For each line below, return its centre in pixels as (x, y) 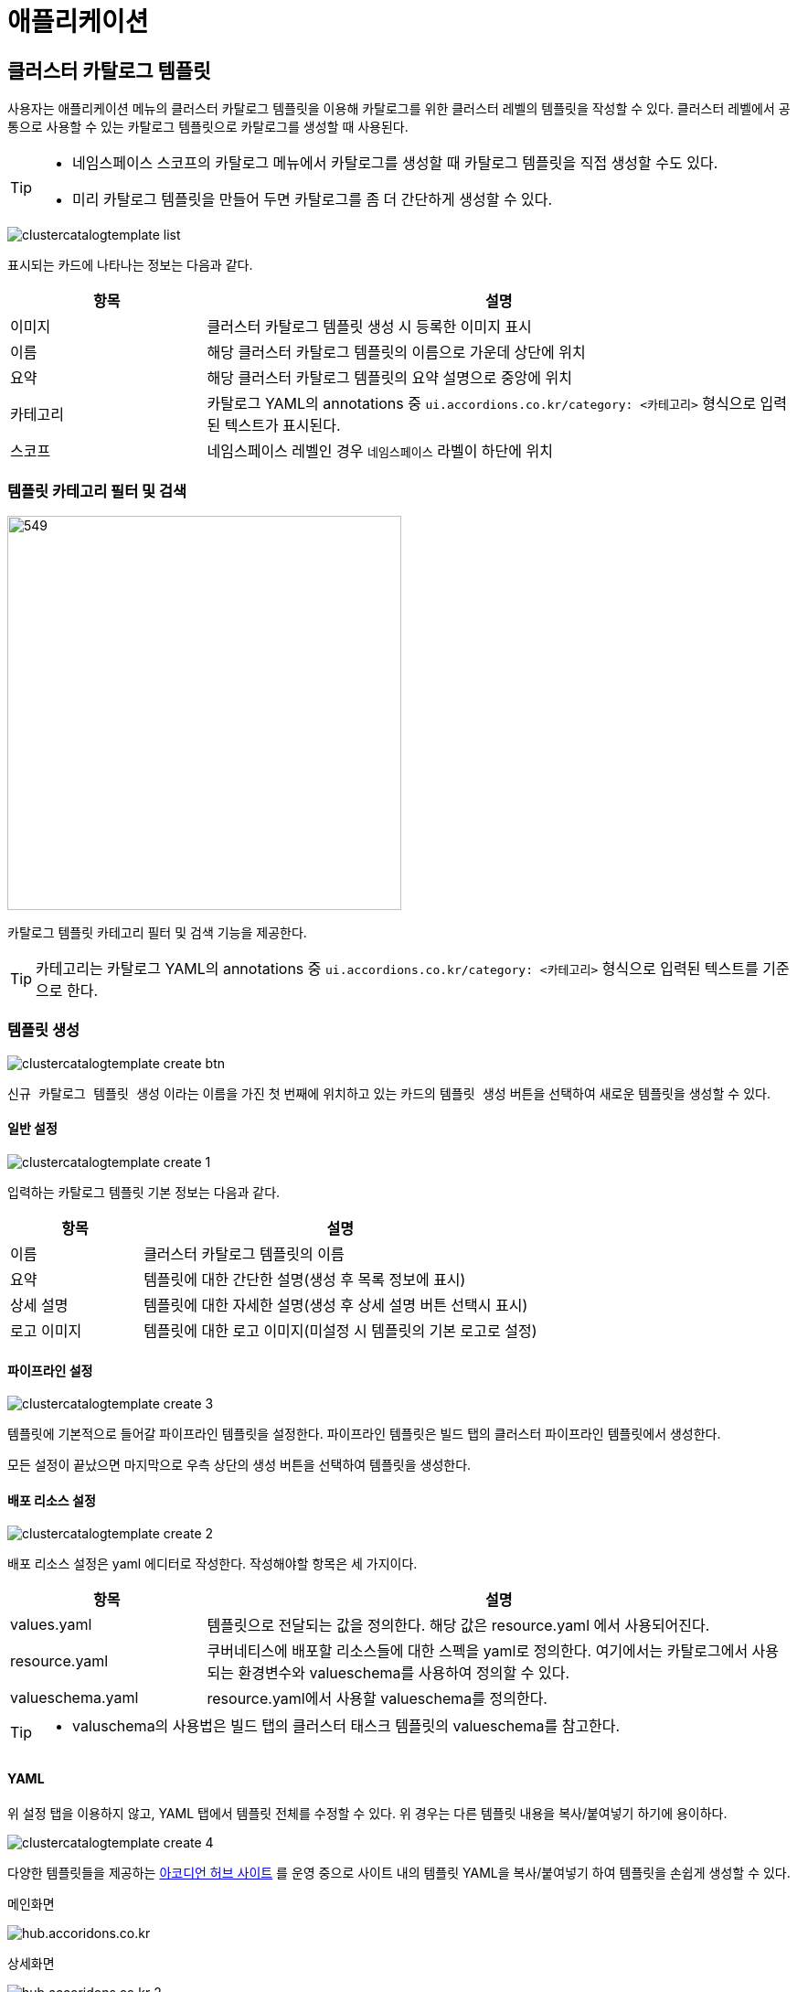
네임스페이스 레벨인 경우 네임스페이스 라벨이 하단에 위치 (380, 451)
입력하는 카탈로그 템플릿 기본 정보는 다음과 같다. (144, 1192)
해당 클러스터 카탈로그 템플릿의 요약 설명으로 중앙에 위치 (390, 378)
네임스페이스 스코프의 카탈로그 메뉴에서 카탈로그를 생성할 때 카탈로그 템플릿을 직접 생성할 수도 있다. (395, 163)
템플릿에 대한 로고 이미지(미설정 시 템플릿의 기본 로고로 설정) (340, 1330)
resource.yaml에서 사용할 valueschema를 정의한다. (377, 1699)
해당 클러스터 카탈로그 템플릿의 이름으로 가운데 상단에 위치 (396, 353)
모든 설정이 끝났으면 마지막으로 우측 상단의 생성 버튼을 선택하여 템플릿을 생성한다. (239, 1465)
